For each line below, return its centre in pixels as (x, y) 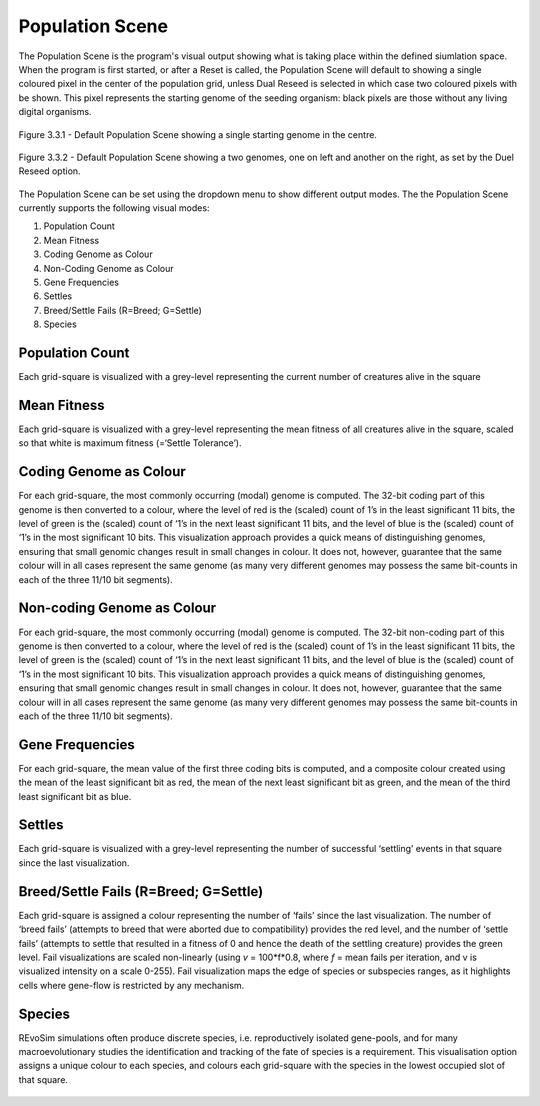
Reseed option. (49, 171)
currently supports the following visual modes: (114, 208)
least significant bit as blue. (75, 796)
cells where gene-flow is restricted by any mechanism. (131, 985)
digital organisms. (55, 112)
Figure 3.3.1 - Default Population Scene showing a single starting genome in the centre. (197, 134)
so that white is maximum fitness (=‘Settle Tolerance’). (130, 443)
